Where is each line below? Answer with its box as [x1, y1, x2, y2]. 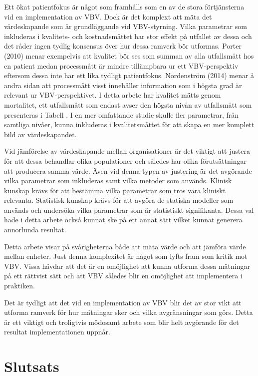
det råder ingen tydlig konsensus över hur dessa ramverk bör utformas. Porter [4, 41, 242, 51]
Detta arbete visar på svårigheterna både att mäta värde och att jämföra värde [4, 241, 246, 251]
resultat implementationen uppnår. [4, 326, 110, 337]
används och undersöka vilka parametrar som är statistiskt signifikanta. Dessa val [4, 204, 254, 215]
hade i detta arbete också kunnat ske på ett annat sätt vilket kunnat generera [4, 214, 243, 225]
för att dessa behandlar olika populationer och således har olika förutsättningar [4, 155, 247, 166]
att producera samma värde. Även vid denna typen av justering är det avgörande [4, 165, 252, 176]
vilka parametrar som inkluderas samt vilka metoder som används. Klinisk [4, 175, 232, 186]
